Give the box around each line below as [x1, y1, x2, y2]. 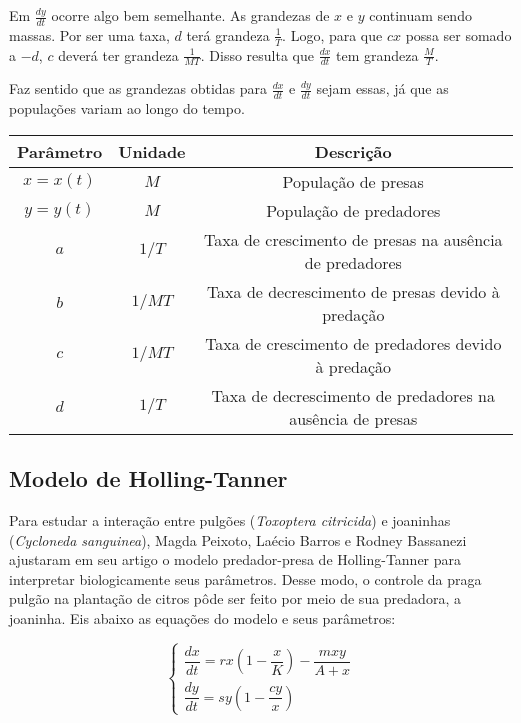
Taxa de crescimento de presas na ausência [203, 227, 503, 251]
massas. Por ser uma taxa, [9, 24, 170, 45]
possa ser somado [405, 24, 512, 45]
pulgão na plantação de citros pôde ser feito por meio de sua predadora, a [9, 588, 461, 609]
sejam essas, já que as [316, 78, 449, 99]
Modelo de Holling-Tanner [9, 463, 288, 494]
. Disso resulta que [200, 44, 314, 65]
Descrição [314, 139, 392, 163]
